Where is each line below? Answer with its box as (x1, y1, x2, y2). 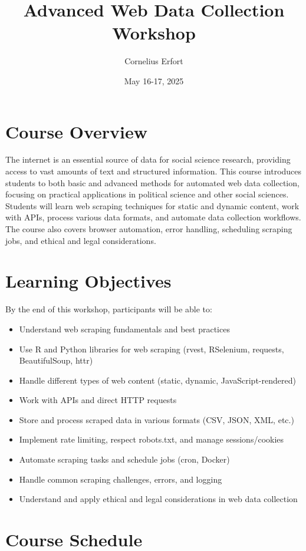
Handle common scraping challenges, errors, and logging (19, 473, 222, 485)
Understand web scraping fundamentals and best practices (19, 322, 230, 335)
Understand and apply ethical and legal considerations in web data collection (19, 493, 298, 505)
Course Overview (5, 119, 147, 143)
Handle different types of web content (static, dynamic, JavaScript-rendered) (19, 374, 296, 386)
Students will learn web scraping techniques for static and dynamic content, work (5, 199, 300, 212)
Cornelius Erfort (124, 55, 183, 67)
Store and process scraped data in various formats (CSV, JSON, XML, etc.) (19, 413, 294, 425)
